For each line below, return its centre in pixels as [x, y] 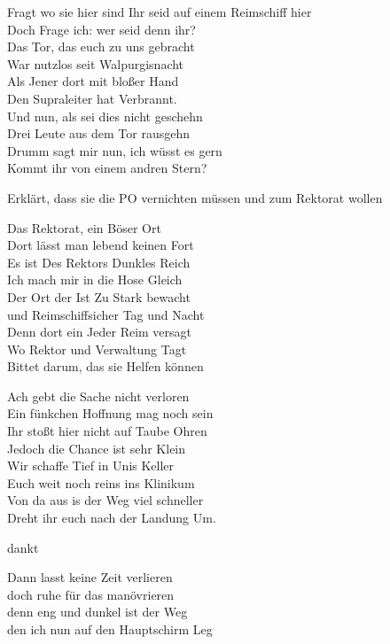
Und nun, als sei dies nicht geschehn [105, 116]
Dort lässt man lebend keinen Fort [101, 245]
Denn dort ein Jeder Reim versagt [100, 332]
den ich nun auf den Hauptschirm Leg [110, 629]
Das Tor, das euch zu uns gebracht [101, 47]
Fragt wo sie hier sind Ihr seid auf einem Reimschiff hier [160, 12]
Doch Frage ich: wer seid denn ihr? [101, 29]
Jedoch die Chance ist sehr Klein [97, 448]
